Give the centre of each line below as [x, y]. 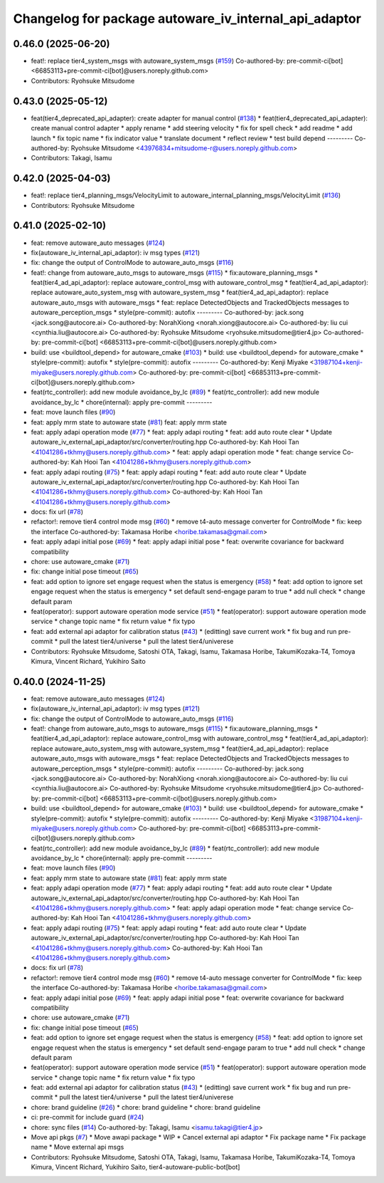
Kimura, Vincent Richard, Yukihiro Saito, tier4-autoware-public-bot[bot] [135, 1167]
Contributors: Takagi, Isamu [71, 158]
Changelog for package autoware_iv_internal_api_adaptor [187, 19]
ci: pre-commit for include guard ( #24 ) [87, 1117]
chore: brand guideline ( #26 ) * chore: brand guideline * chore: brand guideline [146, 1107]
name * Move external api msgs [78, 1147]
